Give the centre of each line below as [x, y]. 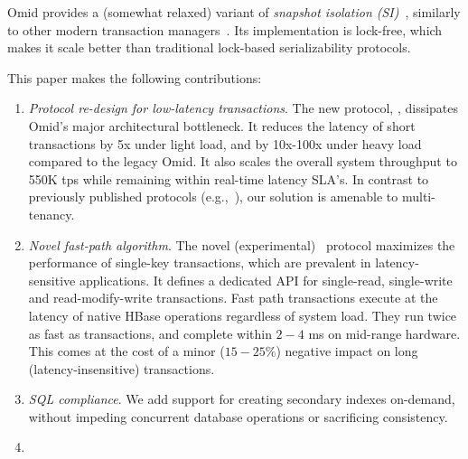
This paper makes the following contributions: [135, 77]
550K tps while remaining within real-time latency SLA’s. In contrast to [229, 178]
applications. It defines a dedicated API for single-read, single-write [266, 280]
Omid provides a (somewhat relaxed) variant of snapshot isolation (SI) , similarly [234, 12]
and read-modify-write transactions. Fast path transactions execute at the [233, 298]
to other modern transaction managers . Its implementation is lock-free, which [225, 29]
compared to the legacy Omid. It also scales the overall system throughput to [243, 161]
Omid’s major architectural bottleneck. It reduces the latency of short [222, 125]
